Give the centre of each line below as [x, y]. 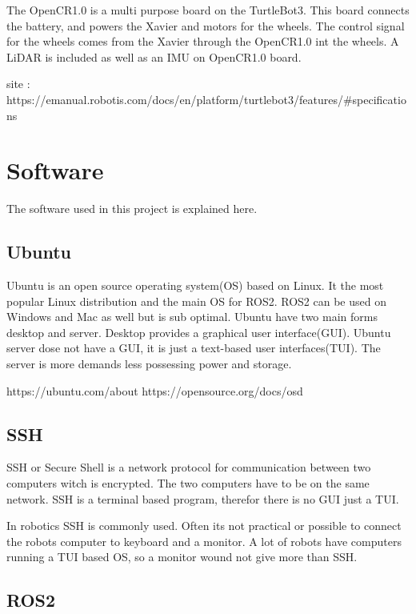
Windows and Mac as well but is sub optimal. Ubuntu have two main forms [192, 317]
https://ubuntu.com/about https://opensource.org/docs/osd [155, 390]
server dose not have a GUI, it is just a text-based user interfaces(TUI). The [194, 348]
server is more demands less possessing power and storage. [149, 364]
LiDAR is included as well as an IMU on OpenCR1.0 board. [154, 56]
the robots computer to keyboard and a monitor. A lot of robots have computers [204, 541]
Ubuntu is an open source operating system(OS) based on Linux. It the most [195, 285]
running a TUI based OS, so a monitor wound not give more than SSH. [182, 557]
